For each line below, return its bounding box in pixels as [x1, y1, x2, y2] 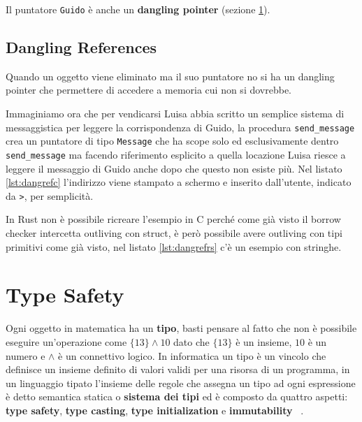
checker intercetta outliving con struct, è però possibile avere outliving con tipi [6, 226, 342, 240]
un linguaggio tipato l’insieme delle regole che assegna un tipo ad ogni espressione [6, 375, 356, 390]
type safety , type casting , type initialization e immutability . [6, 402, 304, 417]
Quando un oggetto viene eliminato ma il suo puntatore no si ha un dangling [6, 68, 335, 83]
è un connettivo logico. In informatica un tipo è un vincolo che [58, 348, 326, 363]
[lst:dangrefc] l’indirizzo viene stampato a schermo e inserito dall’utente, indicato [6, 175, 352, 189]
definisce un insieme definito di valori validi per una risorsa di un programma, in [6, 362, 350, 377]
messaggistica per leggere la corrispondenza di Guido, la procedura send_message [6, 119, 355, 134]
